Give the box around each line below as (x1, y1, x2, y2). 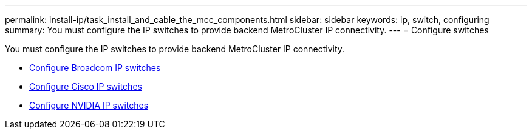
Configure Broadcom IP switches (29, 62, 161, 73)
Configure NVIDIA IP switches (29, 100, 149, 110)
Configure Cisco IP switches (29, 81, 142, 92)
